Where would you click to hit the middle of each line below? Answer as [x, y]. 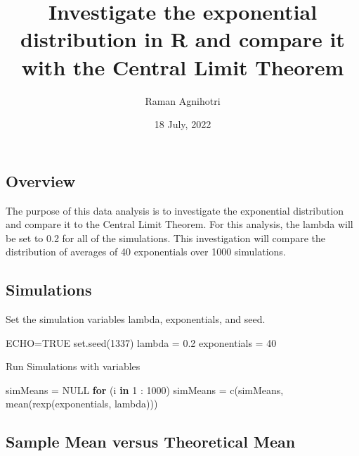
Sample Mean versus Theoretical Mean [151, 442]
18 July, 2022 [183, 124]
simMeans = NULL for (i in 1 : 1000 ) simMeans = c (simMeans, [145, 389]
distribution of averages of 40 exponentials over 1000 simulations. [146, 252]
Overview [41, 180]
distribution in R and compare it [183, 39]
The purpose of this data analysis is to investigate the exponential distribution [175, 210]
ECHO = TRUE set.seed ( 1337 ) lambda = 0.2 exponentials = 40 [141, 342]
